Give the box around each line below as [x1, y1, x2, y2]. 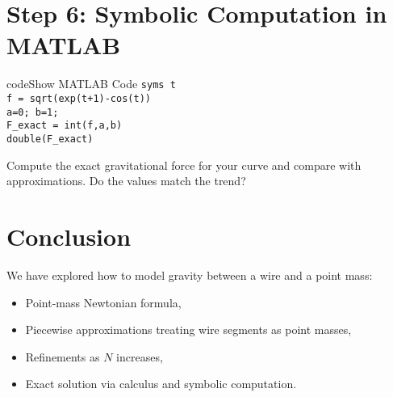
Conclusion [6, 219, 132, 252]
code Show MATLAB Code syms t [6, 75, 176, 92]
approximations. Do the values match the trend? [6, 172, 246, 189]
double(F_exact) [6, 133, 94, 145]
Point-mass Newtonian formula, [25, 294, 182, 310]
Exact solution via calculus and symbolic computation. [25, 375, 297, 392]
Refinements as [25, 348, 100, 365]
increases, [116, 348, 163, 365]
